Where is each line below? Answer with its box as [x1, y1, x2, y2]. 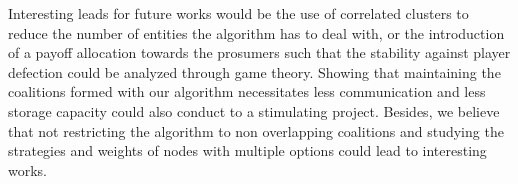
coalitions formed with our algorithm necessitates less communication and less [8, 81, 486, 102]
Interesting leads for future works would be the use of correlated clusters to [8, 3, 469, 23]
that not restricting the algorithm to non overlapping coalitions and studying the [8, 120, 504, 141]
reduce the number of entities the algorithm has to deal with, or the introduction [8, 22, 505, 43]
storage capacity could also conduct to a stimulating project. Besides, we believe [8, 100, 500, 121]
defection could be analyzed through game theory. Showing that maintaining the [8, 61, 501, 82]
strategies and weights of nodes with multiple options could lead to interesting [8, 140, 487, 161]
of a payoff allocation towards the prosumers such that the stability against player [8, 42, 511, 63]
